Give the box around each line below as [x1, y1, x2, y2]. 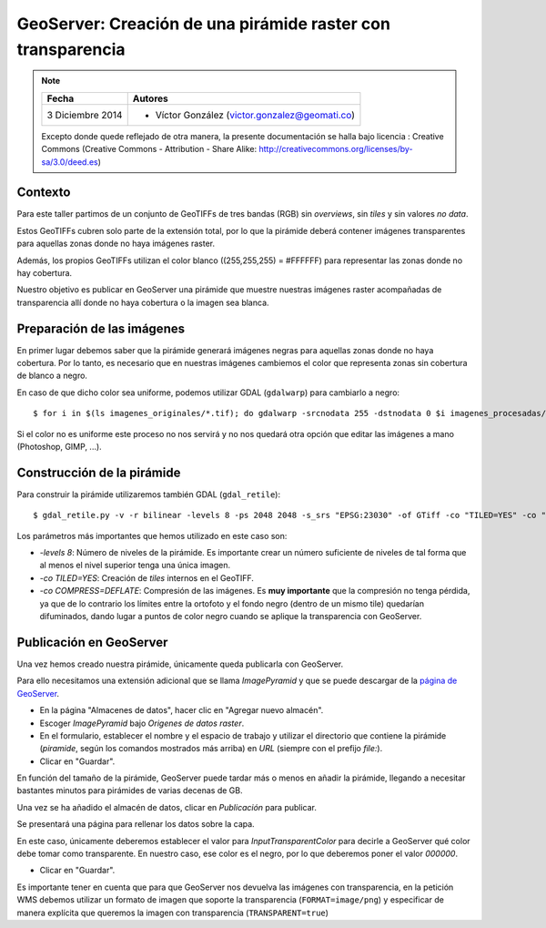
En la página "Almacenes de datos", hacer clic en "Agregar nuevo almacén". [39, 705, 324, 716]
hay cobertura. [16, 267, 73, 278]
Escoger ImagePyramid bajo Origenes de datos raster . [39, 718, 245, 729]
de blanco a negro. [16, 370, 88, 382]
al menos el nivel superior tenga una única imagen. [39, 560, 231, 571]
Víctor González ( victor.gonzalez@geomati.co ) [155, 108, 355, 121]
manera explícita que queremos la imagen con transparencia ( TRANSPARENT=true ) [16, 907, 329, 918]
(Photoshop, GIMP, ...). [16, 442, 102, 453]
